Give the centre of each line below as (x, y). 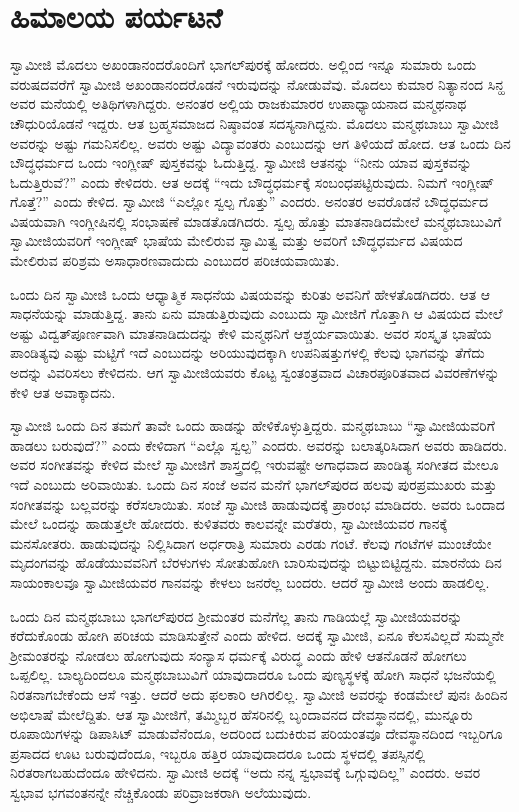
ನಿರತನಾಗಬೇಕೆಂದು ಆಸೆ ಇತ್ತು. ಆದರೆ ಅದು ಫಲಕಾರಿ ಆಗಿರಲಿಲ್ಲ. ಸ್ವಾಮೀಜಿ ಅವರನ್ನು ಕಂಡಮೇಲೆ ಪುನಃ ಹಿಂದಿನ (259, 693)
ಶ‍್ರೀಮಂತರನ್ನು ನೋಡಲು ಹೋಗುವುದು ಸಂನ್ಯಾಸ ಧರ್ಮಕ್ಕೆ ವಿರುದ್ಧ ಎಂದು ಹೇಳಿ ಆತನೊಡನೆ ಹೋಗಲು (238, 654)
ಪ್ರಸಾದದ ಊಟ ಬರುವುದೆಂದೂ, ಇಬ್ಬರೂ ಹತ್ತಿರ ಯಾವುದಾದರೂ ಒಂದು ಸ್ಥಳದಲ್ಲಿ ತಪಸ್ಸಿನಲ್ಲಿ (218, 752)
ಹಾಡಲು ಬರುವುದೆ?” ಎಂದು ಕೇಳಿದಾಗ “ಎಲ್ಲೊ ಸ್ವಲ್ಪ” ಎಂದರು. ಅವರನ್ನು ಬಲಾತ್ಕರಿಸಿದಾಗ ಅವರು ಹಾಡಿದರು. (259, 444)
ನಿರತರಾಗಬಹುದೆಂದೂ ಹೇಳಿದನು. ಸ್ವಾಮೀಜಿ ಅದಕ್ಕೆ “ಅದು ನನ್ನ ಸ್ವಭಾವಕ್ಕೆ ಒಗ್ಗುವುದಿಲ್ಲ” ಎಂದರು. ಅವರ (245, 772)
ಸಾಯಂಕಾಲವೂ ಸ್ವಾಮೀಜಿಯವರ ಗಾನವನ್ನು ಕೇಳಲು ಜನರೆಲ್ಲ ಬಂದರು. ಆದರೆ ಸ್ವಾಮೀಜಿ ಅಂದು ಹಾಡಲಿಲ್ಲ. (250, 581)
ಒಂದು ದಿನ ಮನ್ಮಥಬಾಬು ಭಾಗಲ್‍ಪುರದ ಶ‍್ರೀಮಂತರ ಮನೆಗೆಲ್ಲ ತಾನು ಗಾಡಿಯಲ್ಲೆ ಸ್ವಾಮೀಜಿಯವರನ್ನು (236, 615)
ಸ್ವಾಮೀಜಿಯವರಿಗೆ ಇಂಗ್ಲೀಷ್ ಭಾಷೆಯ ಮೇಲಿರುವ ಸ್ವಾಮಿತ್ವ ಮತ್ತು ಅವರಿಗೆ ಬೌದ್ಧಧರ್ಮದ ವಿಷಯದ (236, 240)
